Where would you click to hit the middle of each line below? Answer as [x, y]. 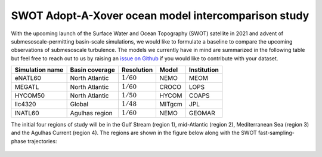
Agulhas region [91, 113]
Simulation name [39, 70]
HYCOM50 [30, 96]
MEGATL [27, 87]
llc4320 [25, 104]
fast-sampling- [276, 133]
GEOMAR [202, 113]
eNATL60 [28, 78]
